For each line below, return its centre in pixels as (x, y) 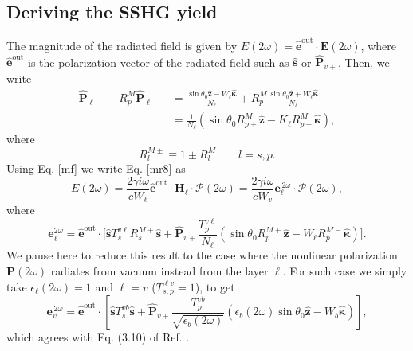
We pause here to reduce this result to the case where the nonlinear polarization (202, 255)
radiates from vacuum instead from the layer (159, 271)
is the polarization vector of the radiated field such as (159, 62)
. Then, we (364, 62)
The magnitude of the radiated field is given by (122, 45)
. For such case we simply (345, 271)
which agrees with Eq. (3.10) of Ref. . (98, 337)
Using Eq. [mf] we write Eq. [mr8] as (96, 168)
